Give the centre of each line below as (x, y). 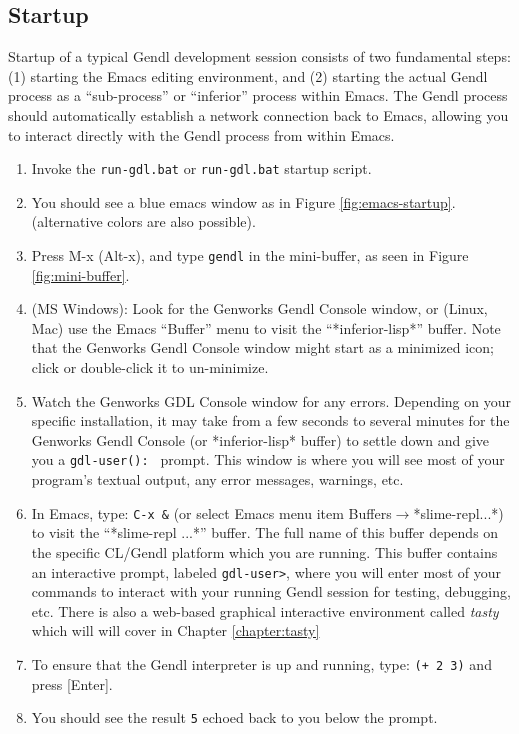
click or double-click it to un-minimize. (150, 367)
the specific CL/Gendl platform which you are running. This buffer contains (264, 551)
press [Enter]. (72, 683)
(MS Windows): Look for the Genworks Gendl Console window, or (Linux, (259, 308)
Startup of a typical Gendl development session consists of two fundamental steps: (259, 56)
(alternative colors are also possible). (143, 221)
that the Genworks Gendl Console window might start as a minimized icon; (262, 347)
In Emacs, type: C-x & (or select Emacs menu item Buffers (211, 512)
